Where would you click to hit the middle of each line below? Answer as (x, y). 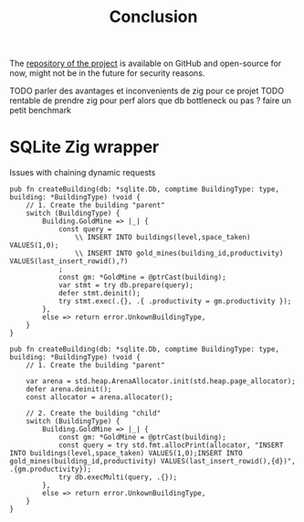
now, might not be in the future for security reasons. (107, 73)
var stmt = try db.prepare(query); (126, 285)
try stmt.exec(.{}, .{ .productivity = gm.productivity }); (175, 302)
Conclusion (153, 17)
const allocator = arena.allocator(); (100, 398)
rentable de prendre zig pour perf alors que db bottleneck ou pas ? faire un (151, 101)
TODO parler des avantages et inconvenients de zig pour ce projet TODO (147, 91)
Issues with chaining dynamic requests (83, 173)
